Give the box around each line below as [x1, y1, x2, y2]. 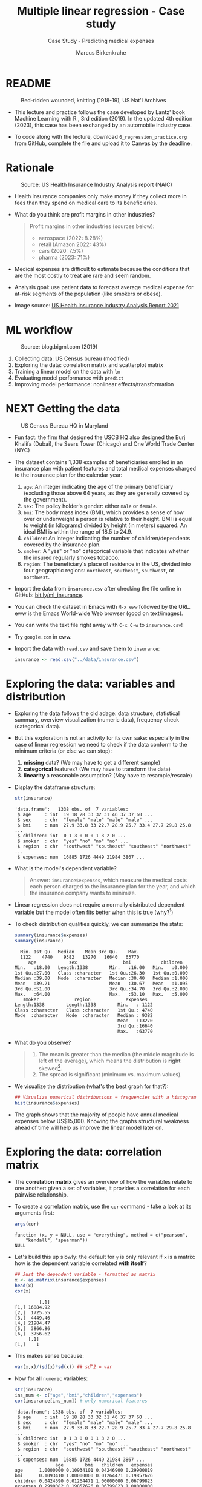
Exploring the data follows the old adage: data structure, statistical [14, 710, 180, 717]
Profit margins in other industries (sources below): [29, 223, 155, 230]
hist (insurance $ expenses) [14, 1100, 80, 1106]
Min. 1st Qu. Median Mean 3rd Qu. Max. [20, 948, 140, 955]
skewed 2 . [38, 1063, 63, 1072]
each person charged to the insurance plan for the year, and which [29, 883, 196, 890]
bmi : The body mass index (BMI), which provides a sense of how [23, 508, 184, 516]
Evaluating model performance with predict [14, 374, 125, 381]
